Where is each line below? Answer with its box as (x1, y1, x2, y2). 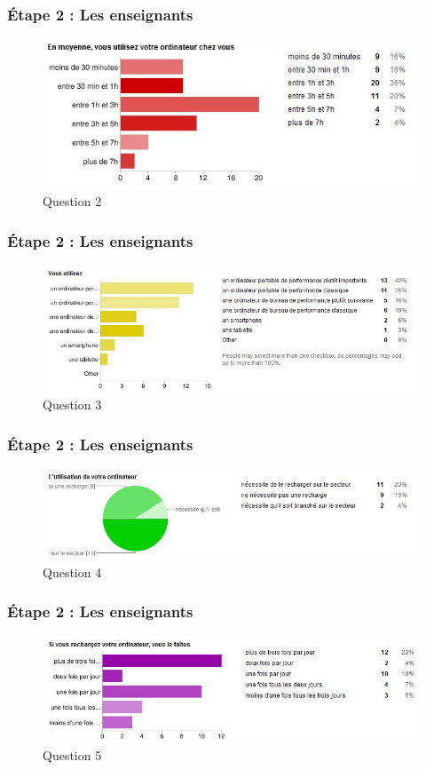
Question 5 (43, 745, 102, 764)
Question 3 (43, 395, 102, 414)
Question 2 (43, 192, 102, 210)
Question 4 (43, 562, 102, 581)
